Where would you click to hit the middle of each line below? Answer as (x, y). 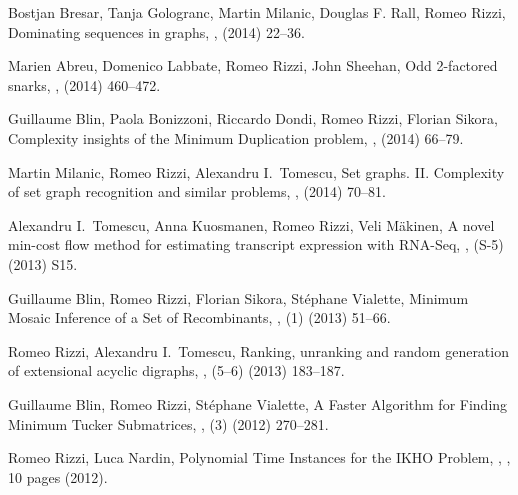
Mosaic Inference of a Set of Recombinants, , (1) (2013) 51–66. (199, 317)
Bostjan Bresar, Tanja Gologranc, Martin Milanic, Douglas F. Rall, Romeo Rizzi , (257, 12)
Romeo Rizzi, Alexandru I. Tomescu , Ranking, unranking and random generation (258, 350)
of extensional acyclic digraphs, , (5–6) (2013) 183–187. (176, 370)
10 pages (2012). (58, 476)
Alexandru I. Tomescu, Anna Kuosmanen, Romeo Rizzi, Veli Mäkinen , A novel (251, 224)
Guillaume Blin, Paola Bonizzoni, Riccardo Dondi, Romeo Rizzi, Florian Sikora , (253, 118)
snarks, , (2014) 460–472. (84, 84)
